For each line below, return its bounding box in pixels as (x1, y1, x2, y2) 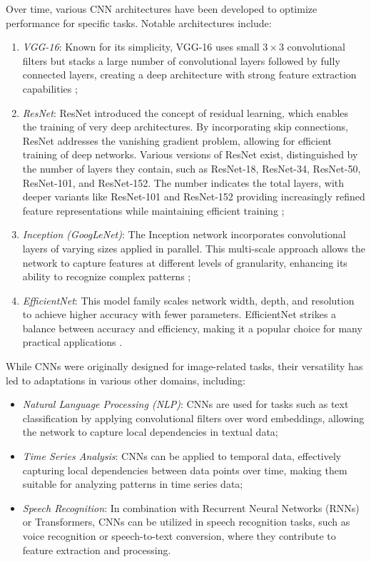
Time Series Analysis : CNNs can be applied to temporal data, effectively (22, 449, 342, 464)
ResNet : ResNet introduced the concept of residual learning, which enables (22, 105, 349, 120)
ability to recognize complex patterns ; (22, 269, 191, 284)
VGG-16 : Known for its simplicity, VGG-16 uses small (22, 39, 260, 54)
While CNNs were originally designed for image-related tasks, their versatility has (6, 359, 363, 374)
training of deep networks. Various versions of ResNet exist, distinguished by (22, 147, 358, 162)
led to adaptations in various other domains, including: (6, 372, 245, 387)
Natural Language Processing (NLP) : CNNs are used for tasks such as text (22, 397, 349, 412)
